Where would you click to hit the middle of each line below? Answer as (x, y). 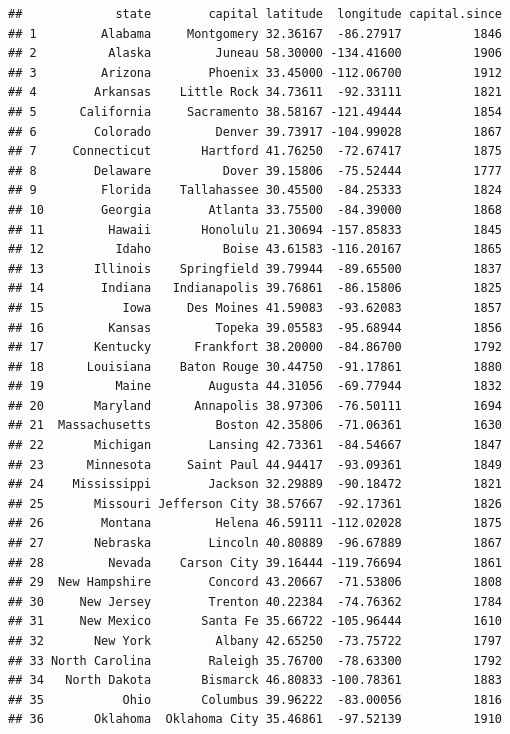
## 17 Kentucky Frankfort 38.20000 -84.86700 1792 (255, 347)
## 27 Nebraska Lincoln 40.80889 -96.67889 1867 (255, 543)
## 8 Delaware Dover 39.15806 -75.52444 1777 (255, 170)
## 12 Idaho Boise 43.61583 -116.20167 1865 (255, 249)
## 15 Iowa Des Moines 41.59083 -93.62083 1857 (255, 307)
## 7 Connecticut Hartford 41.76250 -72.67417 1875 (255, 151)
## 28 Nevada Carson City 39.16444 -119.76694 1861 (255, 562)
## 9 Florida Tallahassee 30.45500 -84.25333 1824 (255, 190)
